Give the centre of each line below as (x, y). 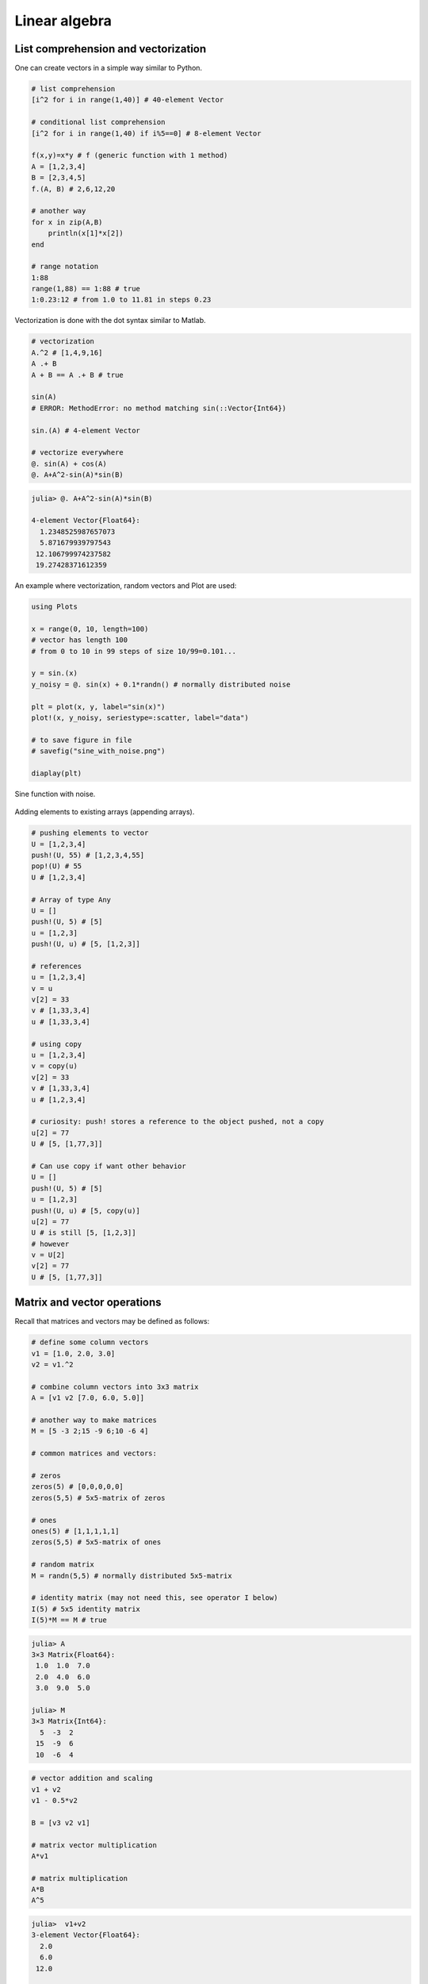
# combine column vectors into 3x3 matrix (115, 1386)
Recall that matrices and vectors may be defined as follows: (112, 1321)
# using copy (57, 1044)
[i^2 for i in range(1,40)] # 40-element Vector (128, 100)
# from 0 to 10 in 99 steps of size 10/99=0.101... (134, 651)
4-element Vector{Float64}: (86, 521)
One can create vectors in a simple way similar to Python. (108, 68)
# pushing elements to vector (90, 833)
